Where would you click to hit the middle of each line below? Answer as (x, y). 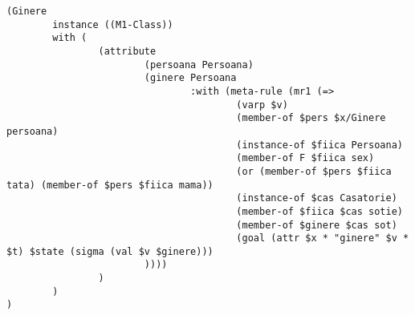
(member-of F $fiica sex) (305, 158)
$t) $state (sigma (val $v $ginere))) (110, 251)
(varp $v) (262, 105)
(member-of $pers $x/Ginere (311, 118)
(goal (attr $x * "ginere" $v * (323, 238)
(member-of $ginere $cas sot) (317, 225)
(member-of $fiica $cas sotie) (319, 211)
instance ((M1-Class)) (113, 24)
